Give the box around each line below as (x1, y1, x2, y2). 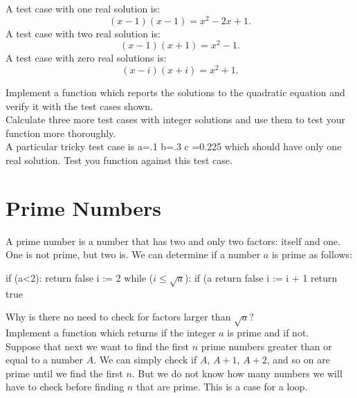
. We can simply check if (93, 352, 197, 367)
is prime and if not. (227, 325, 309, 340)
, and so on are (266, 352, 330, 367)
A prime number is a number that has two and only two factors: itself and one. (6, 233, 341, 248)
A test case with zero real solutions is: (6, 51, 167, 65)
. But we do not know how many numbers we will (131, 365, 342, 380)
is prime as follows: (271, 247, 353, 262)
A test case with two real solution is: (6, 26, 161, 40)
